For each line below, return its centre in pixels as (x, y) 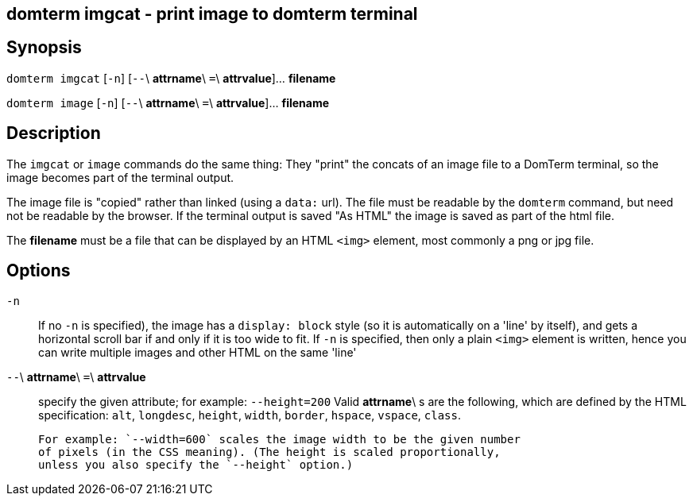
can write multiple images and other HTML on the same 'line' (197, 352)
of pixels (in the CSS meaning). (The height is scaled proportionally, (269, 452)
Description (54, 133)
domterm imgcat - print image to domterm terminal (212, 14)
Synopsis (44, 48)
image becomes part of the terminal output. (120, 177)
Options (39, 271)
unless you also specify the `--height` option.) (196, 464)
